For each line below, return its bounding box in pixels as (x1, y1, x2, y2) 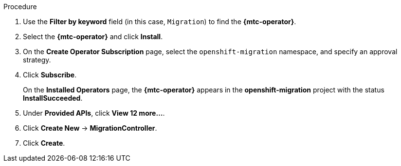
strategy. (23, 56, 51, 64)
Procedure (3, 2, 37, 11)
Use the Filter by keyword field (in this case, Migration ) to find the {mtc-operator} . (23, 17, 296, 26)
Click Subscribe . (23, 71, 77, 79)
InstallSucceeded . (23, 94, 83, 102)
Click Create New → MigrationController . (23, 124, 157, 132)
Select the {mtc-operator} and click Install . (23, 32, 163, 41)
